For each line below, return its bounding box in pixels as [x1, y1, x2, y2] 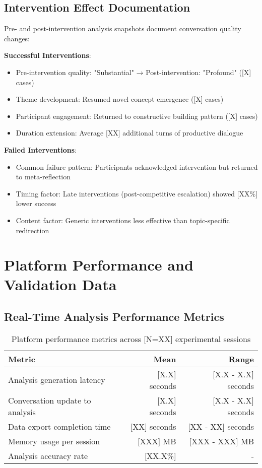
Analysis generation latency [8, 374, 105, 386]
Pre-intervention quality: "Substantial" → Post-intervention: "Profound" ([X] [16, 66, 251, 77]
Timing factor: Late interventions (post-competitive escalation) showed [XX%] [16, 188, 258, 198]
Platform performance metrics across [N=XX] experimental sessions [11, 332, 251, 345]
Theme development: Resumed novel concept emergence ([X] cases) [16, 94, 224, 104]
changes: [4, 33, 30, 43]
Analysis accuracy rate [8, 449, 88, 461]
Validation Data [4, 274, 117, 295]
